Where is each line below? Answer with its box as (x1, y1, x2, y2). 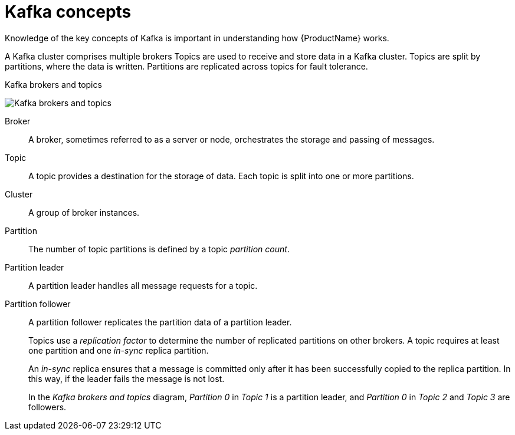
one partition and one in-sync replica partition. (28, 345, 209, 355)
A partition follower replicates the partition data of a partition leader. (28, 317, 292, 327)
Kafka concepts (5, 2, 132, 22)
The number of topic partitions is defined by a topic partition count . (28, 243, 290, 254)
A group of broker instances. (28, 207, 140, 218)
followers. (28, 401, 67, 412)
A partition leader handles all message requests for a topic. (28, 280, 258, 291)
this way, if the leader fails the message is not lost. (28, 373, 225, 384)
